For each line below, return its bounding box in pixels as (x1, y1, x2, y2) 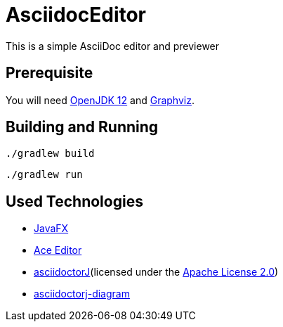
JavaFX (34, 222, 69, 235)
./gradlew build (6, 148, 95, 160)
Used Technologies (6, 192, 143, 210)
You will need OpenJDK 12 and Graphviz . (6, 94, 195, 106)
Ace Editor (34, 244, 82, 257)
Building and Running (6, 118, 159, 136)
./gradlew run (6, 169, 83, 181)
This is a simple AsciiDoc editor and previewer (6, 39, 220, 52)
